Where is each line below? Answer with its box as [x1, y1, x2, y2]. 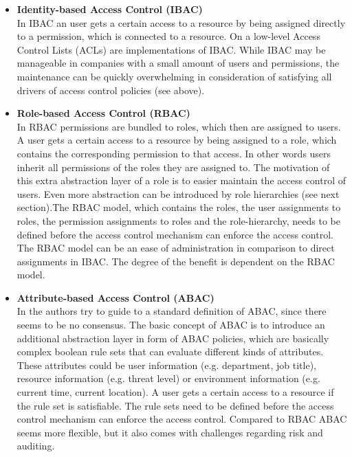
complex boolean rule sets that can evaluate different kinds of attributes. [16, 344, 324, 359]
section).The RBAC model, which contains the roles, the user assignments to [16, 200, 341, 214]
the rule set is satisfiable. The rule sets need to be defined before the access [16, 398, 334, 412]
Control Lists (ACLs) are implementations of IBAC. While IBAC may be [16, 42, 326, 56]
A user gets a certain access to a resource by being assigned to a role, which [16, 133, 337, 147]
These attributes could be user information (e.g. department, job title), [16, 357, 316, 372]
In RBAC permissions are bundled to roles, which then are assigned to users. [16, 119, 341, 133]
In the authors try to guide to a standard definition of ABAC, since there [16, 304, 327, 318]
